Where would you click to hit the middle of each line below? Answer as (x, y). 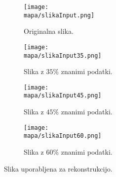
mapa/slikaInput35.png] (63, 55)
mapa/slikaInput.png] (59, 15)
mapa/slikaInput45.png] (63, 96)
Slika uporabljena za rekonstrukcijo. (58, 168)
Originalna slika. (49, 31)
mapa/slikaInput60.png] (63, 136)
